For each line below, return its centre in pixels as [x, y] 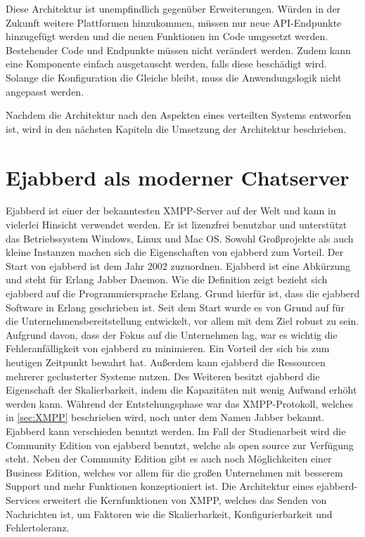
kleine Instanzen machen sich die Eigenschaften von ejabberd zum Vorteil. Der [175, 252]
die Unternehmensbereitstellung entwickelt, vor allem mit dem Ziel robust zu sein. [182, 321]
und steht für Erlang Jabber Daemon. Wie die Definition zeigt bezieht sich [167, 279]
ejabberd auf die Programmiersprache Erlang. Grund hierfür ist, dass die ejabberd [183, 293]
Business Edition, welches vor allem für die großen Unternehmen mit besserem [174, 472]
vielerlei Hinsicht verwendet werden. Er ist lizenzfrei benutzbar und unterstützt [177, 225]
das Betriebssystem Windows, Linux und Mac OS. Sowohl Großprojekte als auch [180, 238]
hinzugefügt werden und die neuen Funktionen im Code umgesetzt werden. [167, 36]
